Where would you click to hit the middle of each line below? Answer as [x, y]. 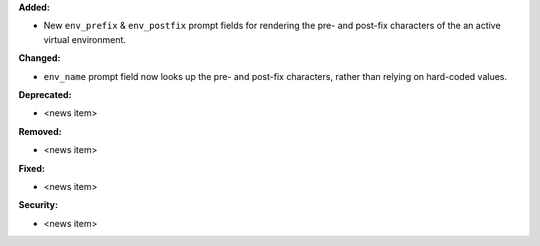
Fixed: [31, 168]
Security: [38, 205]
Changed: [39, 58]
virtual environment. [85, 39]
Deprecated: [45, 94]
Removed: [40, 131]
